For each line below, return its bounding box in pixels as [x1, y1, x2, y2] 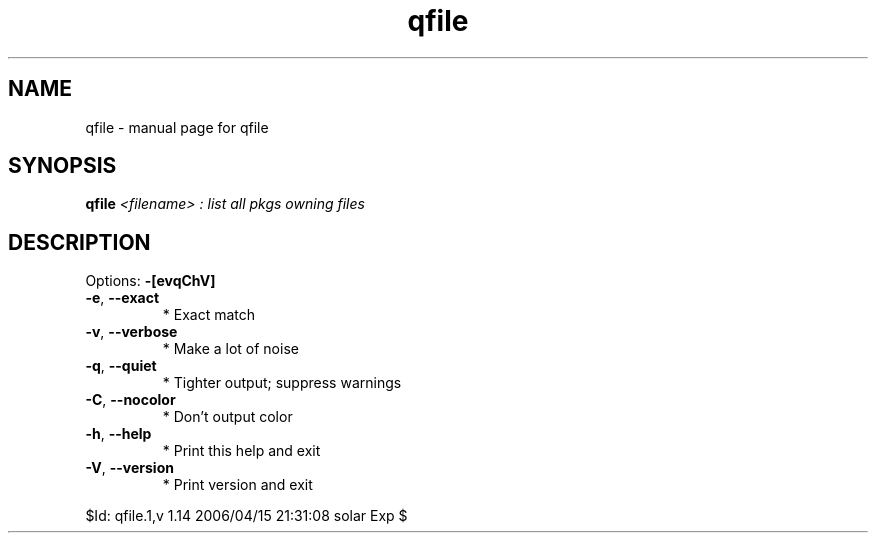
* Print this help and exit [162, 442, 321, 460]
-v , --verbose [85, 323, 178, 341]
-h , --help [85, 425, 152, 443]
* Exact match [162, 306, 256, 324]
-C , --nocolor [85, 391, 176, 409]
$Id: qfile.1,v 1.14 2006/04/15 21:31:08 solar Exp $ [85, 507, 408, 525]
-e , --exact [85, 289, 160, 307]
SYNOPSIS [8, 153, 117, 179]
